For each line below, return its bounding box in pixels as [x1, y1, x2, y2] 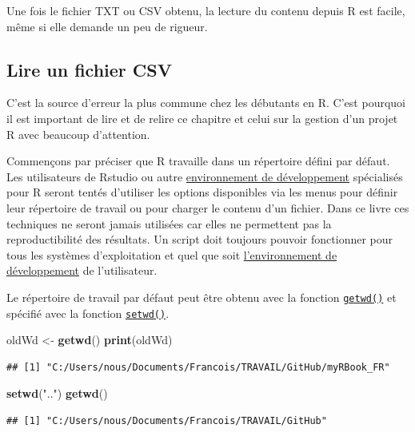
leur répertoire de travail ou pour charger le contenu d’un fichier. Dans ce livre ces [6, 199, 409, 216]
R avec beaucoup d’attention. [6, 125, 150, 142]
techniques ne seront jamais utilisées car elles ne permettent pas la [6, 215, 332, 232]
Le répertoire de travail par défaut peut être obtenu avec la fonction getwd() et [6, 288, 397, 305]
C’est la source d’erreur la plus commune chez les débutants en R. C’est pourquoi [6, 94, 405, 111]
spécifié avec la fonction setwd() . [6, 304, 170, 321]
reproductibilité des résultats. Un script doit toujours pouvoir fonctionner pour [6, 231, 393, 248]
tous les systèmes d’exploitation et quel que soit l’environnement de [6, 246, 337, 263]
